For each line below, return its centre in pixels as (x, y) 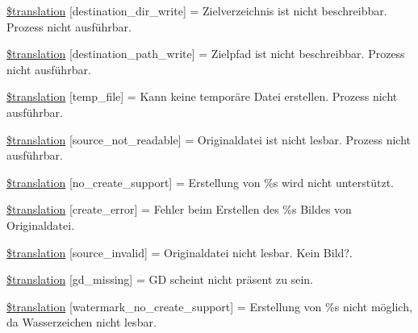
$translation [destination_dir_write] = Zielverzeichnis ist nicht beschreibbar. (197, 10)
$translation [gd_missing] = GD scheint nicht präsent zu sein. (160, 279)
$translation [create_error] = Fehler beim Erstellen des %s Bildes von (179, 209)
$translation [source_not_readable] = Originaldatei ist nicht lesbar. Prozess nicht (209, 139)
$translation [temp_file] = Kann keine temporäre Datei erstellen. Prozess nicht (202, 96)
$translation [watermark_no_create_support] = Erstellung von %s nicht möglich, (209, 306)
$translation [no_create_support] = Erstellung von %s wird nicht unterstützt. (200, 182)
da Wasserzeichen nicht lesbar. (82, 322)
